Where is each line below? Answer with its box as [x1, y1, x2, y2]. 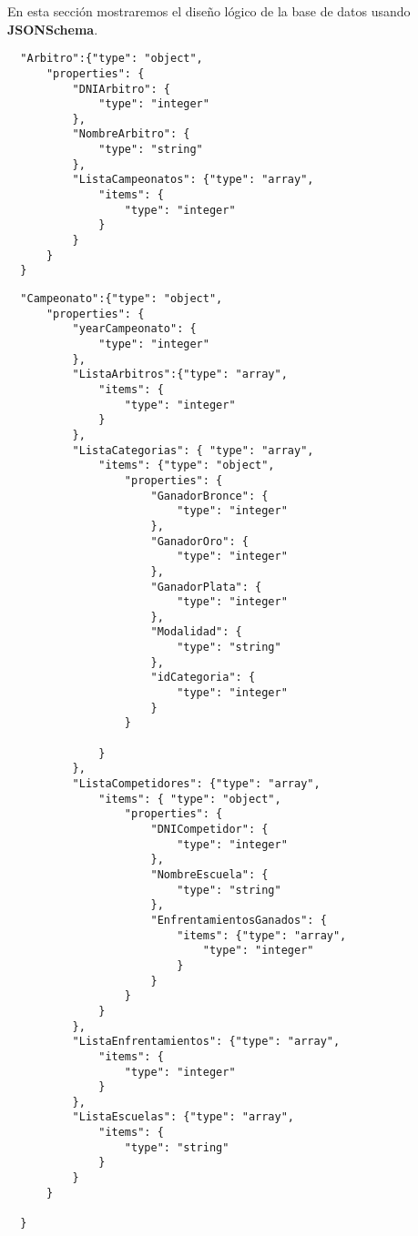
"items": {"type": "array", [177, 928, 347, 942]
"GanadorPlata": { [150, 580, 262, 593]
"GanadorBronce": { [150, 489, 269, 502]
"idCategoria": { [150, 671, 256, 684]
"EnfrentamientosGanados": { [150, 913, 327, 927]
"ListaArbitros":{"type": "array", [72, 368, 288, 381]
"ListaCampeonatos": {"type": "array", [72, 173, 314, 187]
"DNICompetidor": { [150, 823, 269, 836]
